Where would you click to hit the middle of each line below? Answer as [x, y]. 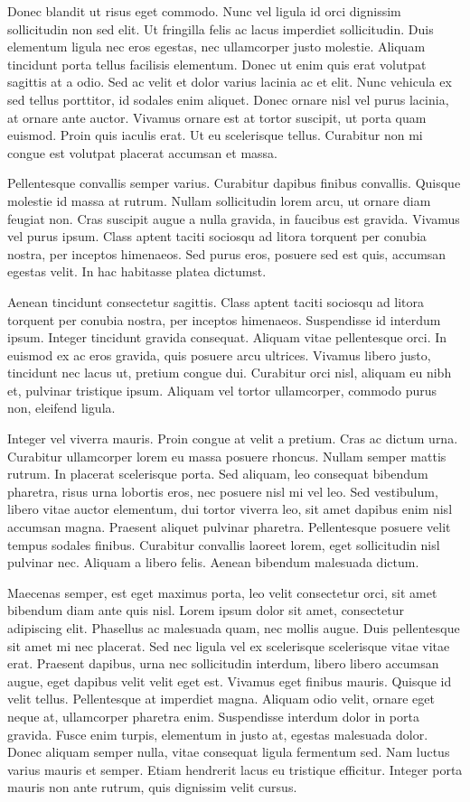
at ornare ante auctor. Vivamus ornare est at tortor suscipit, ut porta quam [217, 117]
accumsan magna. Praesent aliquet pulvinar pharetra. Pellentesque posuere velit [229, 527]
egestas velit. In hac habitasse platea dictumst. [137, 271]
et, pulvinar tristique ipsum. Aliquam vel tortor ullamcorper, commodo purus [222, 390]
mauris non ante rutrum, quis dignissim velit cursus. [152, 787]
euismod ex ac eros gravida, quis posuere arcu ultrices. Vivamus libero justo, [219, 354]
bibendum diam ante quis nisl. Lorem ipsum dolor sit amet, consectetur [206, 610]
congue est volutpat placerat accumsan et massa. [142, 152]
